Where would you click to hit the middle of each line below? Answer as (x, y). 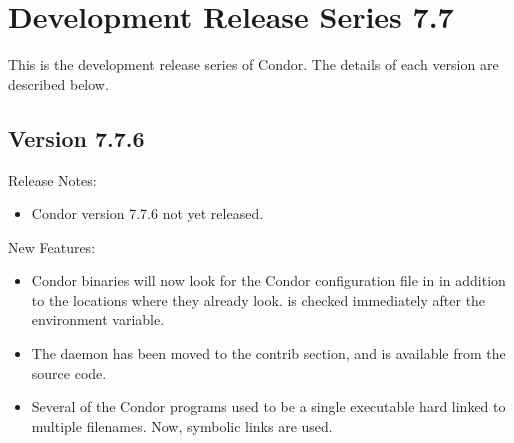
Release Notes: (52, 179)
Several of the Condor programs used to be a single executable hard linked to (268, 406)
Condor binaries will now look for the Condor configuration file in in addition (268, 280)
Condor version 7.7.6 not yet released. (147, 213)
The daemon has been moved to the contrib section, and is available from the (268, 353)
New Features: (52, 246)
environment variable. (98, 319)
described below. (58, 83)
